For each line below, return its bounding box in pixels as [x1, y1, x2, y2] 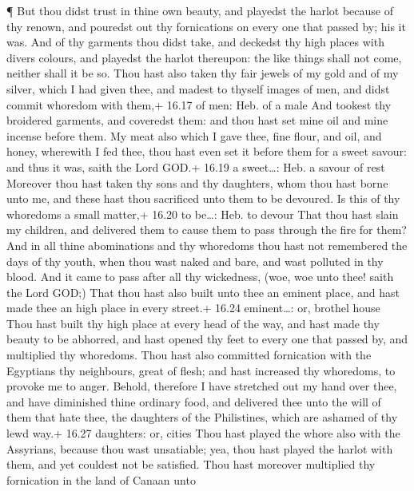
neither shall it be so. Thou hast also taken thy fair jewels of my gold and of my [6, 65, 399, 81]
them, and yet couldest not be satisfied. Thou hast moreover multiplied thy [6, 456, 376, 473]
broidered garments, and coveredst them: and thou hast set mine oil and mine [6, 112, 388, 129]
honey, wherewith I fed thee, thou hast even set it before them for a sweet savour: [6, 143, 407, 160]
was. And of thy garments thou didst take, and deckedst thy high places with [6, 34, 384, 50]
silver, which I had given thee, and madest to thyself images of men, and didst [6, 80, 390, 97]
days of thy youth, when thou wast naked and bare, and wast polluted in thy [6, 252, 384, 269]
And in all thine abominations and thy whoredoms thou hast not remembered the [6, 236, 408, 253]
